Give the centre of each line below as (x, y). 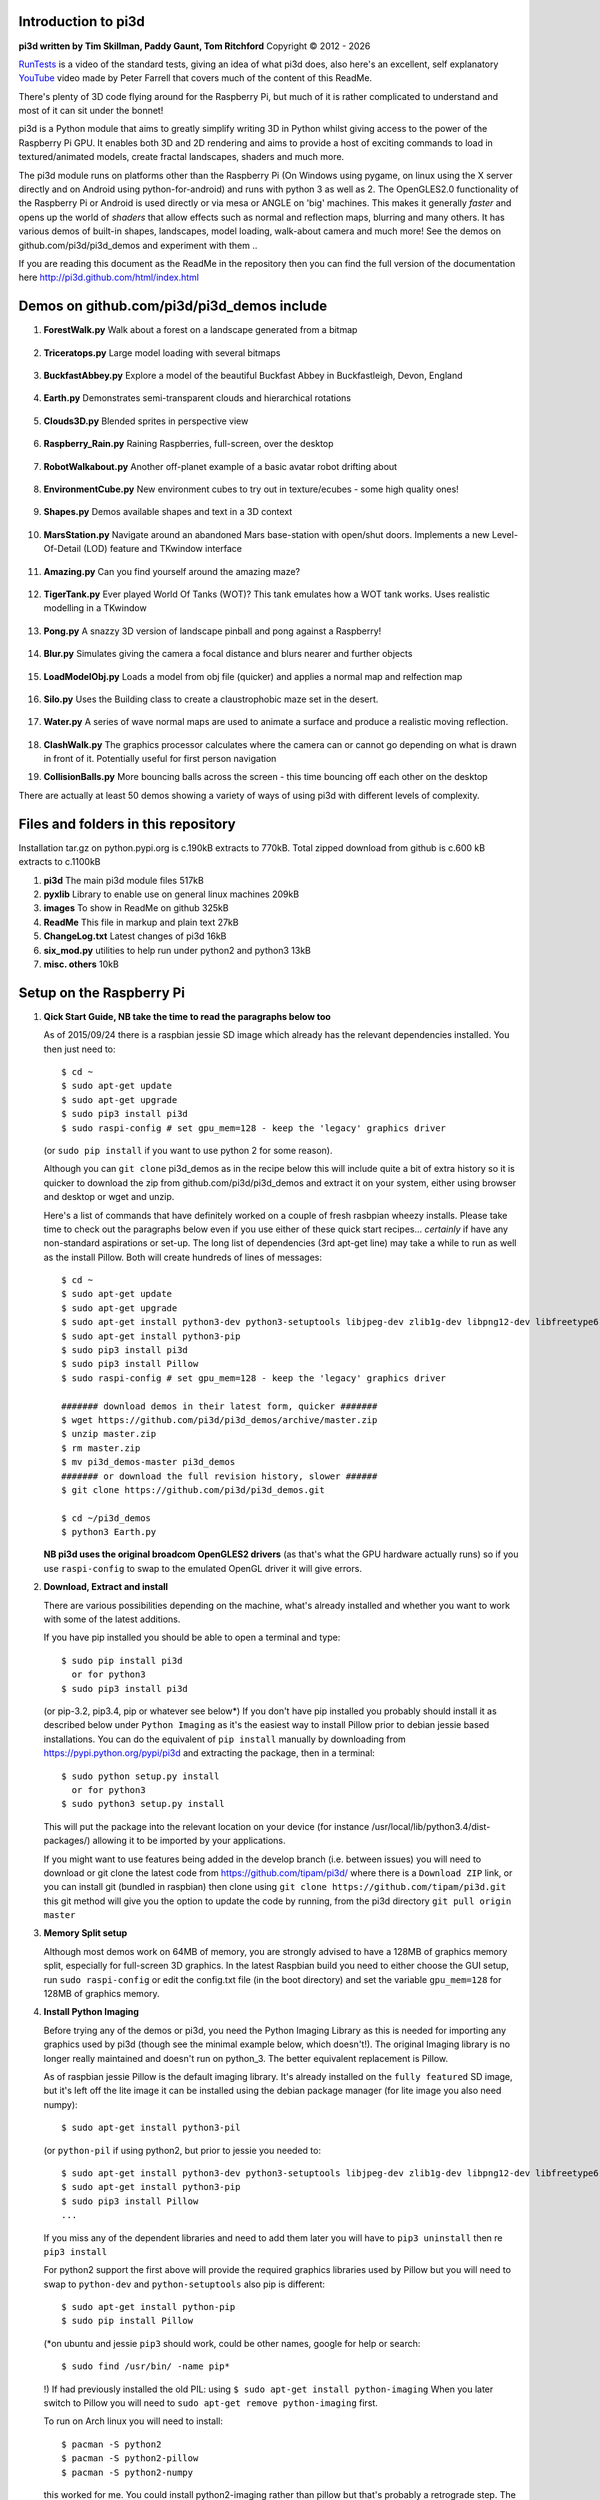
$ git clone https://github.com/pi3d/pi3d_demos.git (193, 1489)
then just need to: (79, 1049)
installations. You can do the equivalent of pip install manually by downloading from (225, 1739)
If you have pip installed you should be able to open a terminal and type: (192, 1637)
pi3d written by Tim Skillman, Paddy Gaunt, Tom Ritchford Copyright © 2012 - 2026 (194, 46)
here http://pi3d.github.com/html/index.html (109, 277)
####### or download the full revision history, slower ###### (219, 1476)
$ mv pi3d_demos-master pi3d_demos (148, 1462)
